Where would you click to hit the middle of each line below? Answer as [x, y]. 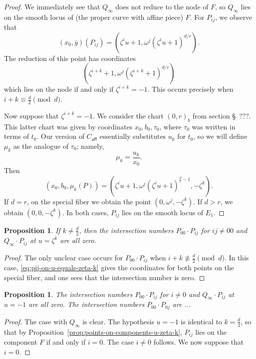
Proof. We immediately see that [52, 6]
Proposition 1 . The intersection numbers [68, 294]
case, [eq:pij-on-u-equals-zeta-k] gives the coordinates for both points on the [119, 268]
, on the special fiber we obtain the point [89, 201]
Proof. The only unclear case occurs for [64, 257]
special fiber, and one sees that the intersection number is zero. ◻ [104, 277]
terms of [17, 136]
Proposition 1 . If [32, 230]
